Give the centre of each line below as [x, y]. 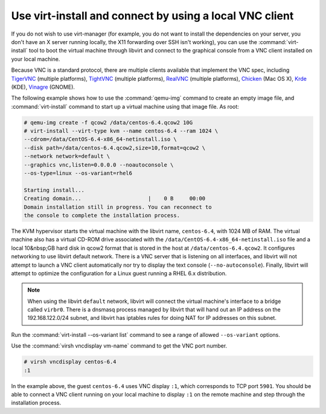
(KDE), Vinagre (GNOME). [43, 87]
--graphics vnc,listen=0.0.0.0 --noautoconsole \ [99, 165]
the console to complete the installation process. [102, 215]
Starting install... [54, 190]
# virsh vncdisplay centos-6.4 [70, 362]
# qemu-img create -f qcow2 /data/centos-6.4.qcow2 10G [108, 123]
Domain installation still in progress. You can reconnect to [118, 207]
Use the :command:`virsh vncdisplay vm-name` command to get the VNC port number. [119, 346]
